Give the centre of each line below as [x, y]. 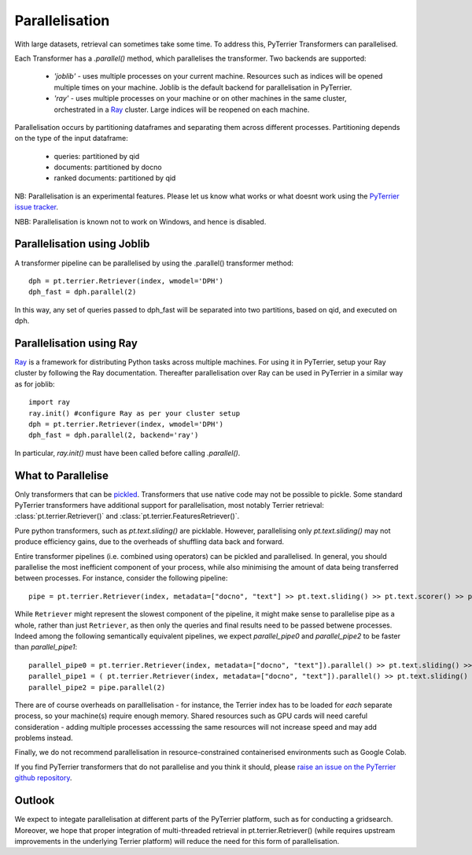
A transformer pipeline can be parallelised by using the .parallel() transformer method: [154, 263]
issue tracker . [37, 207]
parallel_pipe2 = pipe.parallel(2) [97, 687]
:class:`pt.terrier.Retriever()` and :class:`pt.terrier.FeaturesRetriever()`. [127, 516]
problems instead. [44, 738]
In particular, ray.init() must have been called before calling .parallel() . [127, 453]
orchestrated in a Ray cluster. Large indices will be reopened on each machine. [182, 109]
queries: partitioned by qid [97, 156]
